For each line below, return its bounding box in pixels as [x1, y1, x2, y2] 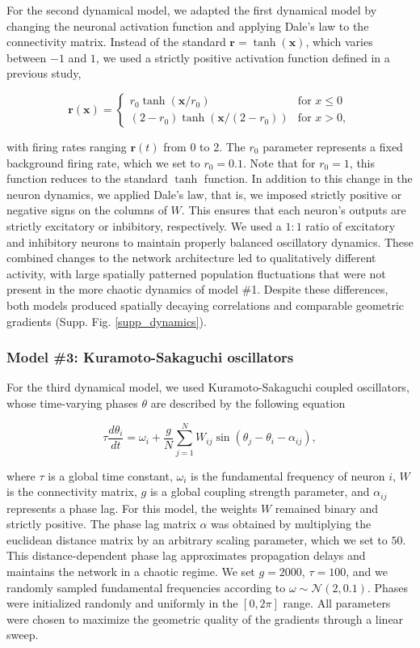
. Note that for [243, 154, 316, 171]
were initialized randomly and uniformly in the [6, 595, 238, 612]
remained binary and [275, 499, 379, 516]
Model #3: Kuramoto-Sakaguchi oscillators [6, 347, 294, 367]
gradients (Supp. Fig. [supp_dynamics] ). [6, 312, 207, 329]
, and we [346, 563, 388, 580]
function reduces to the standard [6, 170, 168, 187]
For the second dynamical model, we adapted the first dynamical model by [6, 2, 377, 18]
